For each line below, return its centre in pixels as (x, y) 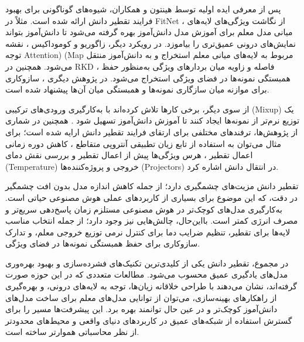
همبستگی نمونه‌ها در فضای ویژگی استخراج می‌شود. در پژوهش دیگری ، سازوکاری (148, 78)
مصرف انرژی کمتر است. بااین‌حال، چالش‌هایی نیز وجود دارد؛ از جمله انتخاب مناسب (152, 220)
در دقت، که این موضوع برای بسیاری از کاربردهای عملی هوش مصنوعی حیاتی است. (152, 197)
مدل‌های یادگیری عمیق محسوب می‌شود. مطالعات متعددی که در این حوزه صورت (147, 274)
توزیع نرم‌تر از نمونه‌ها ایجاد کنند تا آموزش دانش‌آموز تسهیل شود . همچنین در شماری (153, 120)
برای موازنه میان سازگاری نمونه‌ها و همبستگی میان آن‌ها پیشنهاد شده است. (137, 89)
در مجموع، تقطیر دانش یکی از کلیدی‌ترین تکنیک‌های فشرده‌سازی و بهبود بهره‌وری (147, 263)
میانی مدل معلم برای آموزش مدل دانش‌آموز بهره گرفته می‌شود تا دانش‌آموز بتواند (149, 32)
